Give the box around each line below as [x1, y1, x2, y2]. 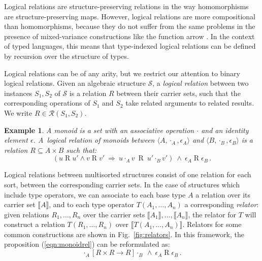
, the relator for [188, 209, 237, 219]
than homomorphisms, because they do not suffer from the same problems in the [4, 21, 255, 31]
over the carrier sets [83, 209, 145, 219]
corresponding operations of [4, 97, 90, 108]
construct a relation [4, 219, 65, 230]
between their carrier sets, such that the [116, 87, 241, 98]
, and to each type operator [49, 199, 134, 210]
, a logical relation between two [152, 78, 249, 88]
